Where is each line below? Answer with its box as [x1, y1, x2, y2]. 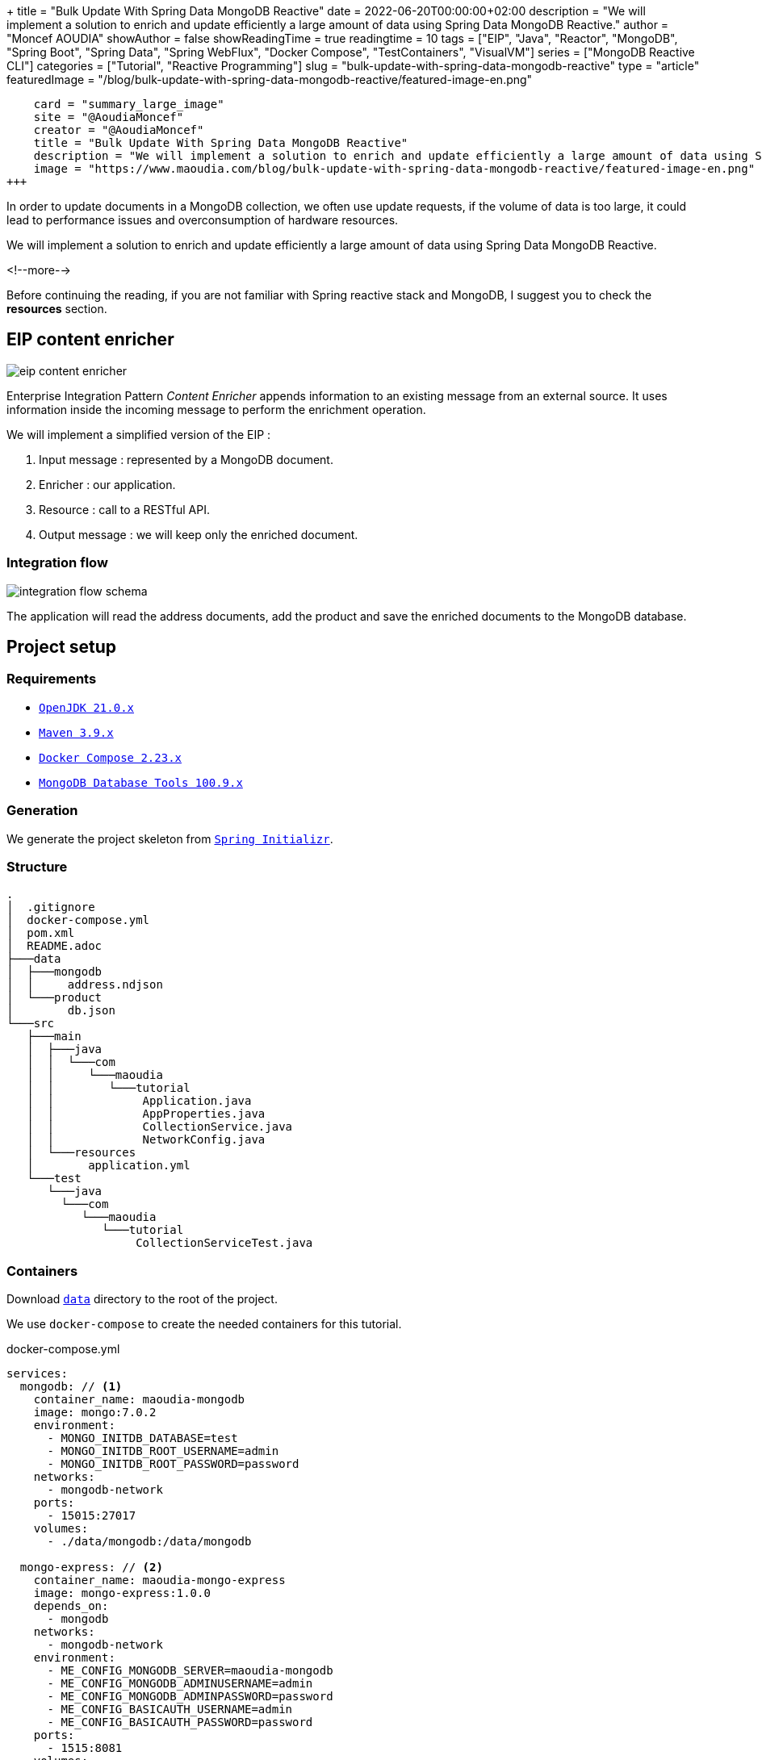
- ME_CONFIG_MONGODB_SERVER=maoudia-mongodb [47, 1664, 333, 1678]
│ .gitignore [6, 901, 95, 914]
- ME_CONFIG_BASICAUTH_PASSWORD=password [47, 1716, 313, 1729]
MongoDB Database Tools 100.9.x [39, 775, 243, 789]
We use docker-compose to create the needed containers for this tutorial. [6, 1317, 402, 1331]
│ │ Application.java [27, 1094, 252, 1108]
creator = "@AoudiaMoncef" [33, 123, 204, 136]
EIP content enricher [6, 329, 174, 350]
